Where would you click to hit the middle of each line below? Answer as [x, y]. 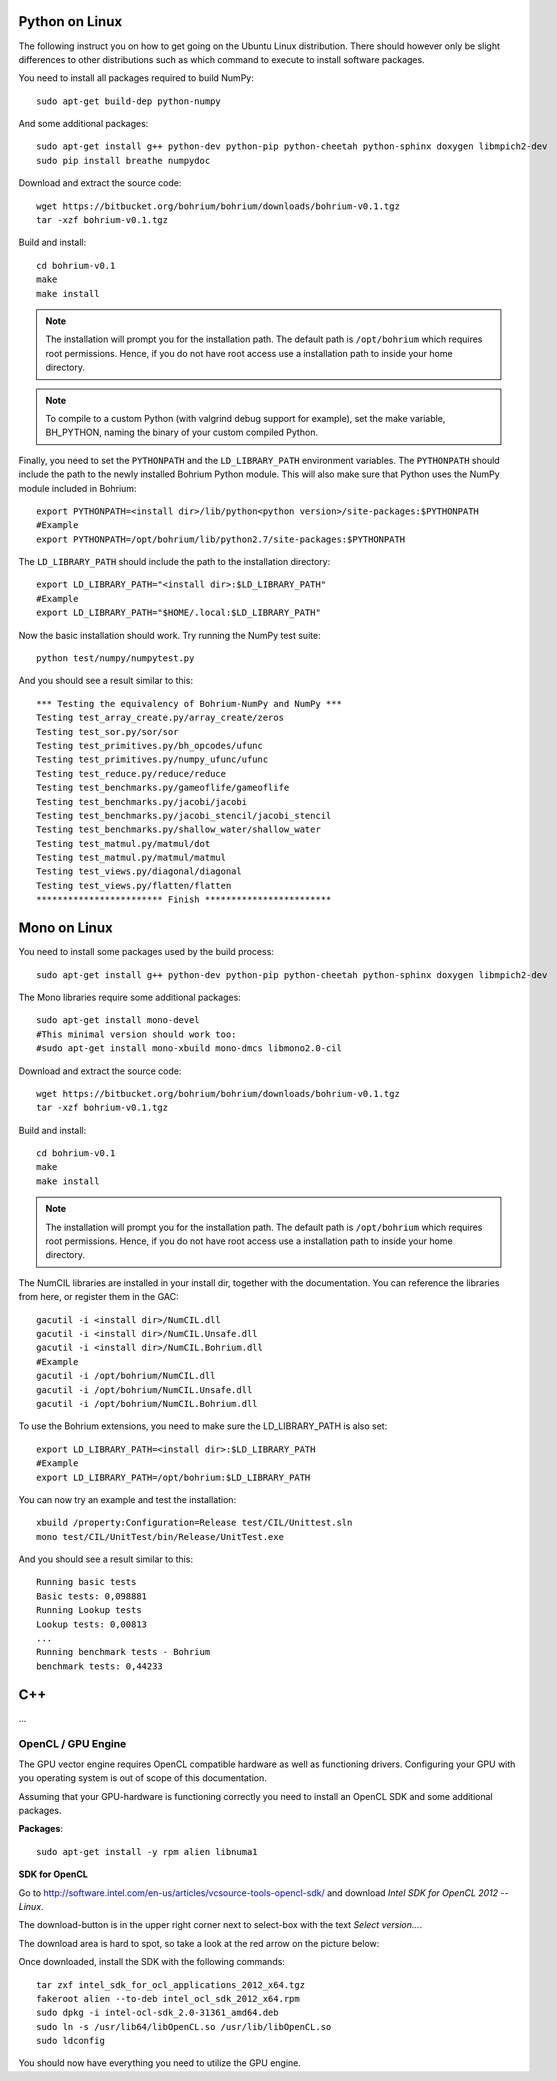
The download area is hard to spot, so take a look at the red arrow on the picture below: [199, 1943]
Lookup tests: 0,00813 [92, 1624]
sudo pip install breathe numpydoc [123, 160]
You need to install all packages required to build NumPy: [136, 78]
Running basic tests [86, 1582]
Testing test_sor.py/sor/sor [107, 731]
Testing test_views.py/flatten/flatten [134, 885]
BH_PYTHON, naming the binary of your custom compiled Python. [182, 432]
